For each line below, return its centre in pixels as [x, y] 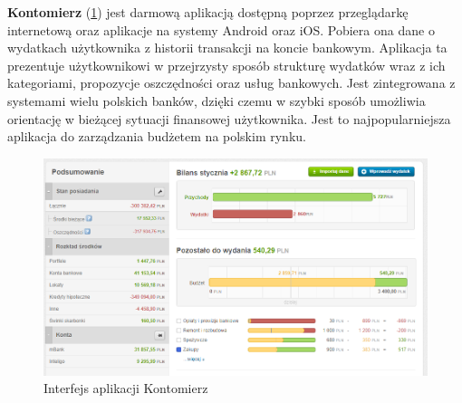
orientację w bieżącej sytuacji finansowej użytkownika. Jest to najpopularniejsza [229, 118]
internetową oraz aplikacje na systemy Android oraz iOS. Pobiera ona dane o [221, 29]
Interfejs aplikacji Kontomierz [126, 388]
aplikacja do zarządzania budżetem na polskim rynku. [157, 136]
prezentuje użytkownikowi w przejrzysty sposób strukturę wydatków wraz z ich [226, 65]
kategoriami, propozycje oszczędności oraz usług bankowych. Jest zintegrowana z [231, 83]
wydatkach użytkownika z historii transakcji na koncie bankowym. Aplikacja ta [227, 48]
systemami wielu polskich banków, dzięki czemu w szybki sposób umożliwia [217, 100]
